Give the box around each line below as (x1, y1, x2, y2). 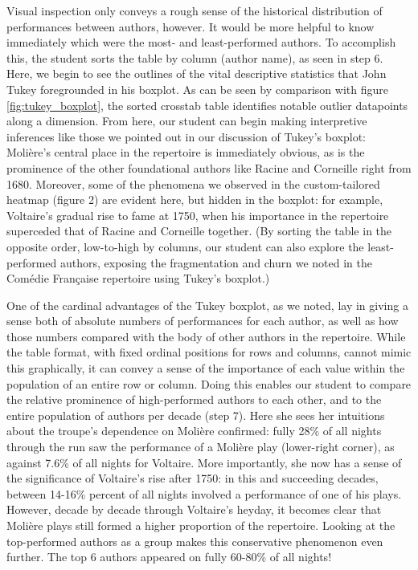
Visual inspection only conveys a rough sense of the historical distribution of (6, 2, 383, 18)
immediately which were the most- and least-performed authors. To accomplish (6, 34, 396, 51)
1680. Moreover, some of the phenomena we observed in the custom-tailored (6, 175, 380, 192)
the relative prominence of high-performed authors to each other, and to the (6, 391, 382, 408)
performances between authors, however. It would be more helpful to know (6, 18, 375, 35)
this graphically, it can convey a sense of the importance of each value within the (6, 360, 405, 377)
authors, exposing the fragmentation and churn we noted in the (59, 254, 372, 271)
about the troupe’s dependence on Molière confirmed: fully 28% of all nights (6, 422, 382, 439)
